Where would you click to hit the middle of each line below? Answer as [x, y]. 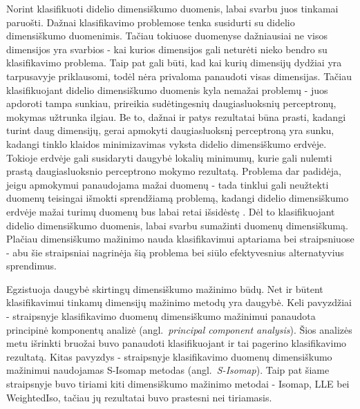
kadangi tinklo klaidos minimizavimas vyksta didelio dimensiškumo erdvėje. [167, 143]
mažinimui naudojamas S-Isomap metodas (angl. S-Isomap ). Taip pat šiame [168, 370]
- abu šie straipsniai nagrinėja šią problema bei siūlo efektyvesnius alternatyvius [175, 252]
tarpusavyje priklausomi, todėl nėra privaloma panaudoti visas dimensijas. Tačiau [179, 76]
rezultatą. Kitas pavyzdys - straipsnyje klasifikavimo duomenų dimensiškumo [169, 356]
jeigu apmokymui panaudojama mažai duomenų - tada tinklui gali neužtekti [168, 184]
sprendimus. [31, 266]
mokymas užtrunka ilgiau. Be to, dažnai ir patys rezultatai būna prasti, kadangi [176, 116]
